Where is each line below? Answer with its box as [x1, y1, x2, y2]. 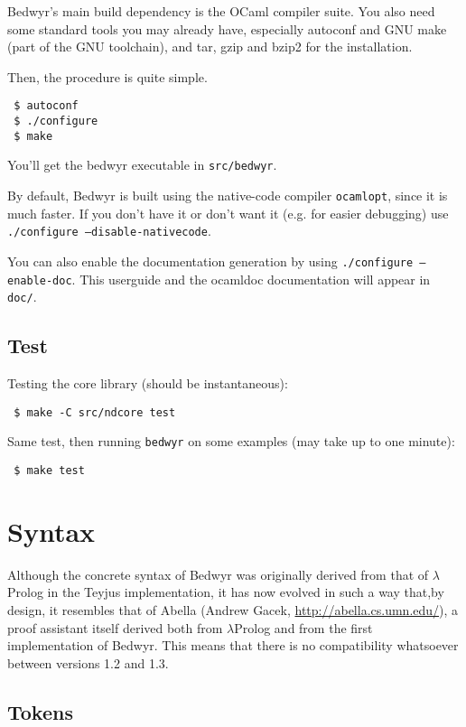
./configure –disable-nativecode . [7, 221, 211, 240]
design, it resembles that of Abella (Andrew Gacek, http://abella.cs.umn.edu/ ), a [7, 600, 459, 619]
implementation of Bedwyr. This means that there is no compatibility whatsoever [7, 636, 459, 655]
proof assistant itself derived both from [7, 618, 223, 637]
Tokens [7, 697, 73, 725]
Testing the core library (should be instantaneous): [7, 374, 288, 393]
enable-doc [7, 274, 72, 287]
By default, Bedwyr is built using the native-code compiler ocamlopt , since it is [7, 186, 448, 204]
